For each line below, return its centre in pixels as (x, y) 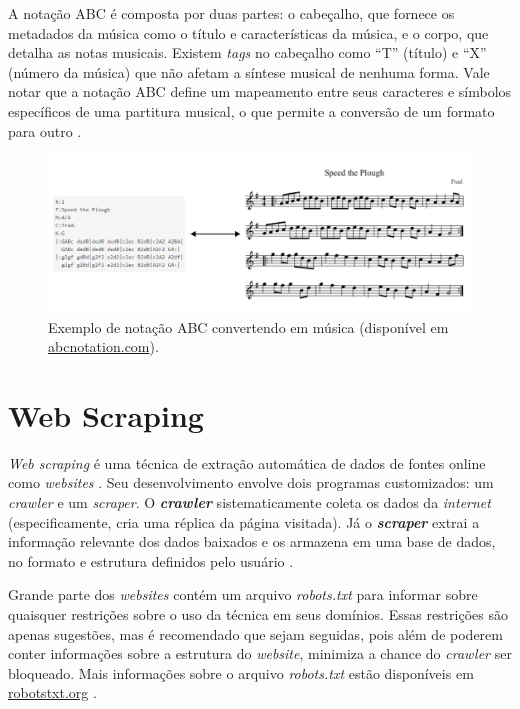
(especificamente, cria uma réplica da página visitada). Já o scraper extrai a (244, 521)
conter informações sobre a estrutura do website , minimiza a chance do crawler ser (260, 653)
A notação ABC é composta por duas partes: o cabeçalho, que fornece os (231, 13)
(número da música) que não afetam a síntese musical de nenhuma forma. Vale (249, 71)
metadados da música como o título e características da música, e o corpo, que (248, 32)
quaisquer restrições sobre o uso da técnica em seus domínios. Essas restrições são (258, 613)
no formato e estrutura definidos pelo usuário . (151, 560)
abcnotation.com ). (103, 346)
